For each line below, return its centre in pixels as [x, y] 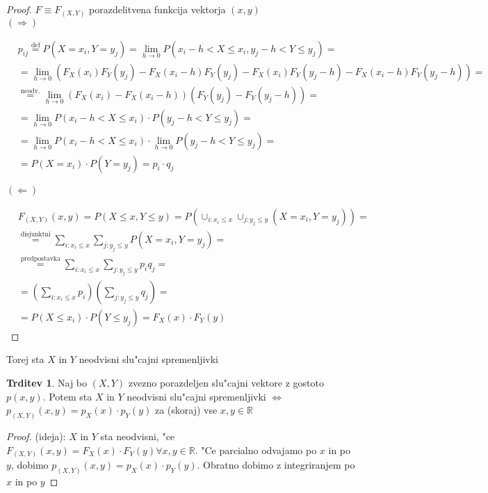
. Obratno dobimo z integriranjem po [276, 465]
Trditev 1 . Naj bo [47, 382]
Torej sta [25, 359]
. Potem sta [67, 396]
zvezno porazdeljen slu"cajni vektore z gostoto [226, 382]
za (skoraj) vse [186, 410]
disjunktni [35, 235]
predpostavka [40, 259]
